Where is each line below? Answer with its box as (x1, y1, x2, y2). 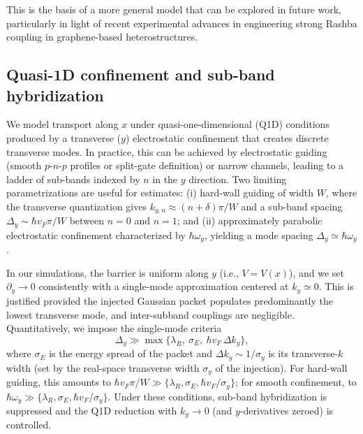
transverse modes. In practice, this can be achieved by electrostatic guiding (6, 144, 327, 159)
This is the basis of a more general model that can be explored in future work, (6, 2, 341, 16)
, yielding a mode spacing (204, 227, 313, 242)
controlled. (6, 417, 52, 432)
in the (152, 171, 178, 186)
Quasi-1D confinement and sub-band (6, 64, 275, 85)
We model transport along (6, 117, 119, 131)
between (69, 213, 105, 228)
